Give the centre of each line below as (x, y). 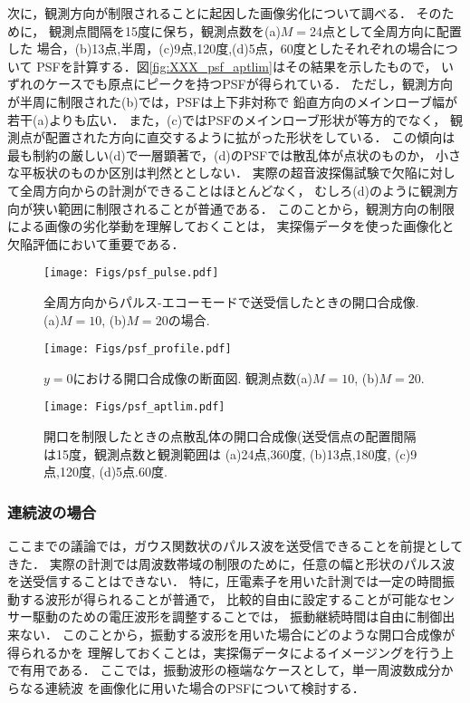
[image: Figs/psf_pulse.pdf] (131, 273)
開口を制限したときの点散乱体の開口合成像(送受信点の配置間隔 (230, 436)
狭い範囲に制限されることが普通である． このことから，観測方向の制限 (244, 208)
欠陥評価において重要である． (96, 243)
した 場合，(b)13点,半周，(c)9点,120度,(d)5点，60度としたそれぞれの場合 (220, 48)
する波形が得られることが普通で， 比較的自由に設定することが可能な (225, 598)
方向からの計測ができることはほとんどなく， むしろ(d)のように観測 (245, 190)
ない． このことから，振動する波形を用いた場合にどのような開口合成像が (237, 635)
